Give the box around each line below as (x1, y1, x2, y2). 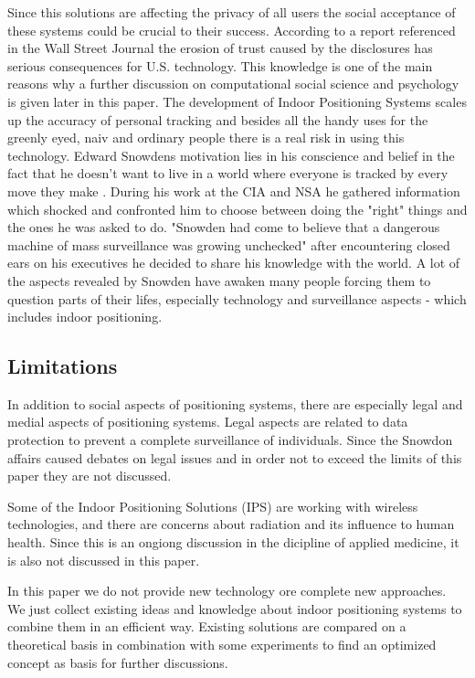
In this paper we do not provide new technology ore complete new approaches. (7, 581, 447, 600)
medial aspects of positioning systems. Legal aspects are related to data (7, 412, 408, 431)
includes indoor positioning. (7, 307, 163, 326)
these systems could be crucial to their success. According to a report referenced (7, 20, 456, 39)
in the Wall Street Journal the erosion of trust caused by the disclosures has (7, 38, 433, 58)
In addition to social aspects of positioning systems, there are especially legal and (7, 394, 463, 413)
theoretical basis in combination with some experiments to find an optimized (7, 635, 437, 654)
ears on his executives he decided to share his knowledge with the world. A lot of (7, 253, 460, 272)
